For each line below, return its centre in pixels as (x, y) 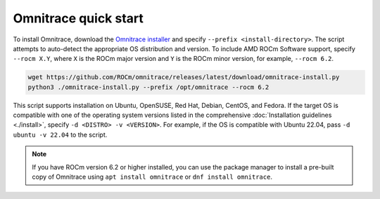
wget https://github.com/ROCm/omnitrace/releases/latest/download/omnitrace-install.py (184, 77)
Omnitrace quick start (78, 18)
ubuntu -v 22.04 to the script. (60, 135)
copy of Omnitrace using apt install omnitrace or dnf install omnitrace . (152, 177)
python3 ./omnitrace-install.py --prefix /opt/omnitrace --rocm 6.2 (148, 87)
